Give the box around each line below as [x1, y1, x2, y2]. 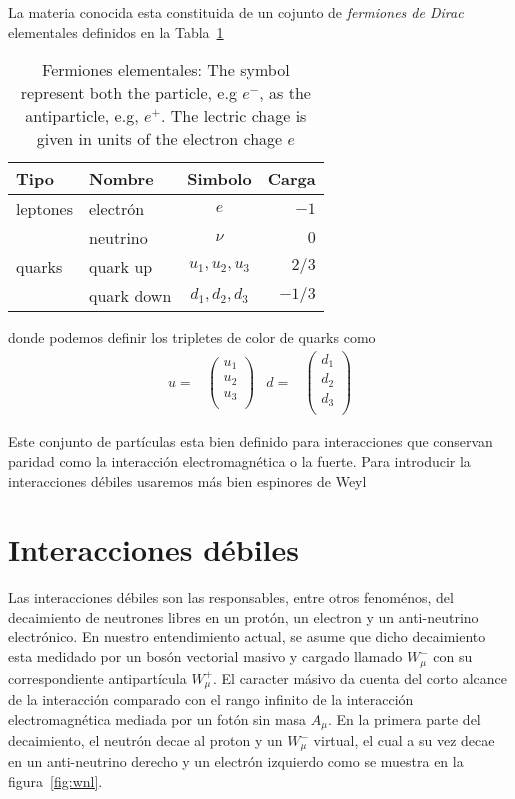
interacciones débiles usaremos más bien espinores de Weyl [8, 470, 367, 491]
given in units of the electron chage [36, 127, 283, 151]
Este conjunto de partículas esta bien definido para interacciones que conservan [8, 431, 493, 452]
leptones [16, 197, 73, 221]
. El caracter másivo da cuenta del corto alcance [213, 667, 507, 688]
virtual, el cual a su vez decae [313, 730, 495, 751]
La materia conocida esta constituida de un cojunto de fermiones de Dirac [8, 2, 464, 22]
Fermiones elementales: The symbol [42, 58, 290, 82]
